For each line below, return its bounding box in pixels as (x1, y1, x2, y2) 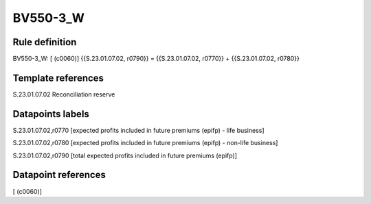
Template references (12, 72, 104, 84)
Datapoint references (12, 169, 106, 181)
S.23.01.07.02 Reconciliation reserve (12, 90, 115, 99)
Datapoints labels (12, 108, 89, 120)
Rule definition (12, 36, 77, 48)
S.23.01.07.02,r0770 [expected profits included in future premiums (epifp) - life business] (12, 126, 265, 134)
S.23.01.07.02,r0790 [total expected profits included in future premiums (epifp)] (12, 151, 237, 160)
